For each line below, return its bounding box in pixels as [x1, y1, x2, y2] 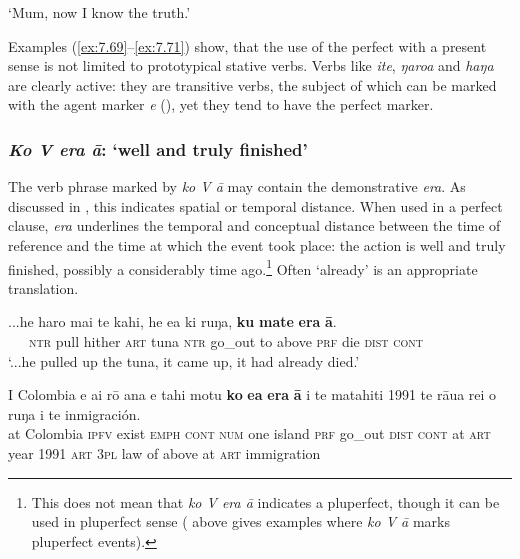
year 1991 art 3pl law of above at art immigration [8, 442, 321, 463]
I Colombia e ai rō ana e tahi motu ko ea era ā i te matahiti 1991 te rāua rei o [8, 384, 497, 405]
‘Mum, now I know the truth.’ [8, 2, 191, 22]
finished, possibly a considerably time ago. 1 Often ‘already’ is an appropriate [8, 255, 478, 279]
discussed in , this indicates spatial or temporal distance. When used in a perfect [8, 195, 503, 216]
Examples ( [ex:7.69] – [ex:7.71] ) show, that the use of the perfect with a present [8, 35, 487, 56]
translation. [8, 277, 79, 298]
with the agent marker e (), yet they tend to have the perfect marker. [8, 94, 434, 115]
